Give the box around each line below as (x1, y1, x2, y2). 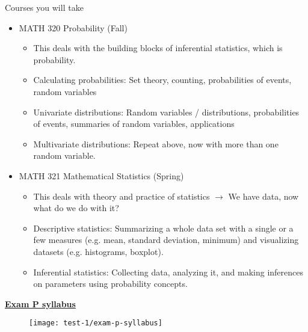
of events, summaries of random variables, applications (33, 117, 235, 130)
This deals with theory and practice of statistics (33, 189, 210, 202)
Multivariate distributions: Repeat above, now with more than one (33, 137, 279, 150)
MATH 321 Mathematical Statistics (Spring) (19, 169, 184, 182)
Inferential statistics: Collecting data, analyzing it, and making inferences (33, 265, 303, 278)
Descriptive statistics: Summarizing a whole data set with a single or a (33, 221, 294, 234)
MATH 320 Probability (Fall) (19, 21, 128, 34)
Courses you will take (5, 1, 84, 13)
